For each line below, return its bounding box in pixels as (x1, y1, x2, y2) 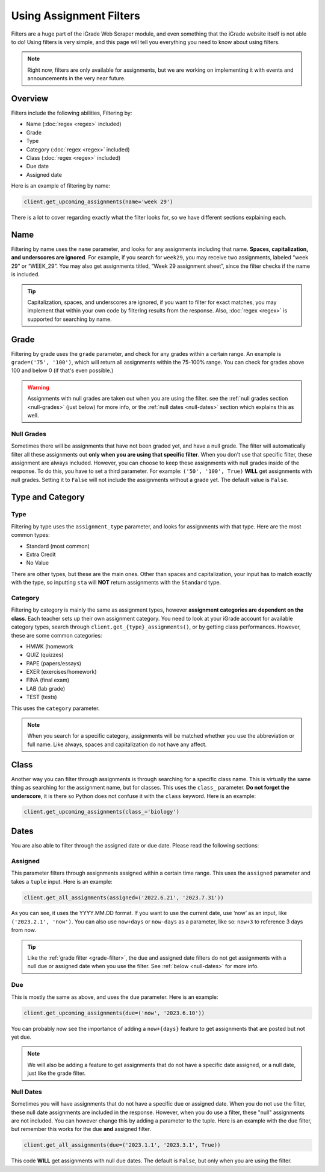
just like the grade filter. (27, 1069, 86, 1077)
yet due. (11, 1033, 32, 1041)
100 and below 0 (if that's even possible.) (11, 367, 114, 374)
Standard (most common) (26, 542, 90, 550)
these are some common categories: (11, 632, 102, 639)
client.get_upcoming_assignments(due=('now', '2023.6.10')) (23, 1009, 205, 1016)
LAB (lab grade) (26, 685, 66, 692)
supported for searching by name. (27, 315, 112, 323)
